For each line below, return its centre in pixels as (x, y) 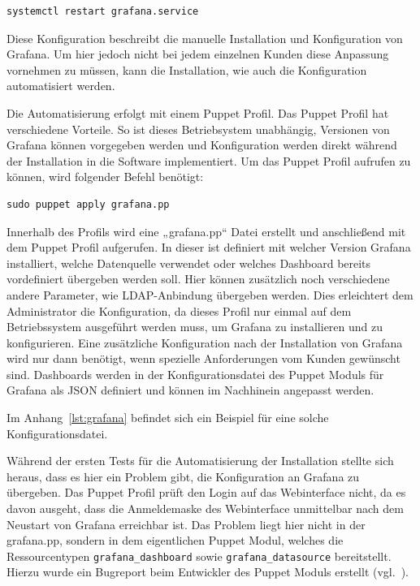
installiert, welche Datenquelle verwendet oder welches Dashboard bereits (189, 263)
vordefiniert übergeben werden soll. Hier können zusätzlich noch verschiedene (198, 279)
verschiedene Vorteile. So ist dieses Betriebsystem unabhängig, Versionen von (198, 129)
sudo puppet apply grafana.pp (88, 204)
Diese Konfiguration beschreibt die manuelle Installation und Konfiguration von (205, 38)
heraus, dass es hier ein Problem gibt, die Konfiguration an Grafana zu (183, 476)
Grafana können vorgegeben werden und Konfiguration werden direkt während (202, 145)
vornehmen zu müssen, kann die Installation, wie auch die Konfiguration (187, 69)
